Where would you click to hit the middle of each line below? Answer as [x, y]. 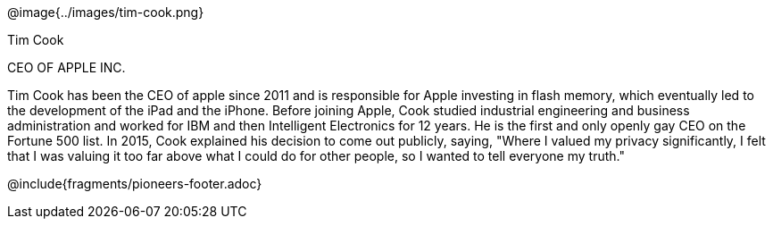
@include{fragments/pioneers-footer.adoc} [135, 184]
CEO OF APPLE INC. [66, 67]
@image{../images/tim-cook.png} [106, 12]
